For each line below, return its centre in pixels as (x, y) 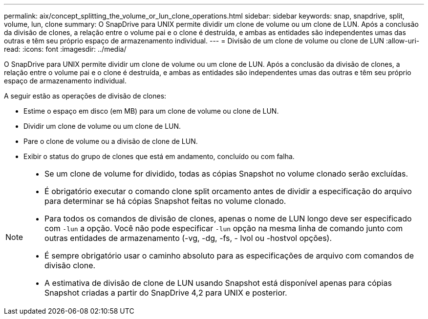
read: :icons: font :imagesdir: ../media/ (65, 49)
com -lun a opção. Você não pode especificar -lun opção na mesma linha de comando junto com (224, 228)
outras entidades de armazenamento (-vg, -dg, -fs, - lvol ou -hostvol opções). (188, 238)
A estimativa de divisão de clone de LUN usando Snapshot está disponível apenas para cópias (218, 283)
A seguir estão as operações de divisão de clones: (85, 96)
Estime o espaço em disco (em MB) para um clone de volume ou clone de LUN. (151, 111)
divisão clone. (70, 265)
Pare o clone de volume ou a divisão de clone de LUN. (111, 141)
